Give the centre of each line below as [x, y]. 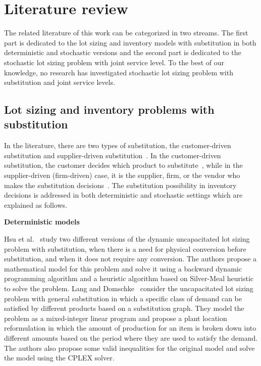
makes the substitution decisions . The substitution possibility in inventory [120, 185]
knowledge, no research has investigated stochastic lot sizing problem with [119, 72]
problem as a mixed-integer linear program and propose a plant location [116, 318]
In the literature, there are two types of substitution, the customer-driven [118, 145]
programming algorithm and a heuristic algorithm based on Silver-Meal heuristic [129, 278]
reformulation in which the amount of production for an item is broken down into [130, 328]
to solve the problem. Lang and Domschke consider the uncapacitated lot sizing [129, 288]
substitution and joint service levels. [60, 82]
